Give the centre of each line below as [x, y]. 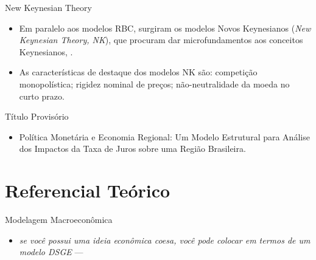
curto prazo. [42, 96]
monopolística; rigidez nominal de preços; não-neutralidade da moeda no [154, 84]
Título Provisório [37, 116]
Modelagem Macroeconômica [59, 220]
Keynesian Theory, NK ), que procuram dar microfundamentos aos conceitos [161, 40]
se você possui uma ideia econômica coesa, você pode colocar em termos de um [165, 240]
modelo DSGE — [51, 252]
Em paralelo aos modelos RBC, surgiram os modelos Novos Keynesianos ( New [165, 28]
